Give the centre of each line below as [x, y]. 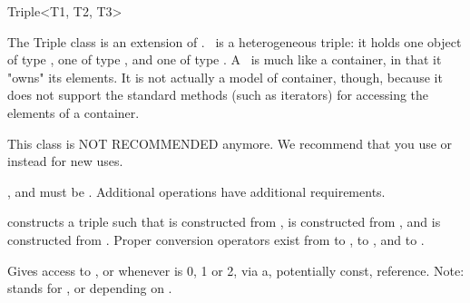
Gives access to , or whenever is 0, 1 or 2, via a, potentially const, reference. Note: [236, 270]
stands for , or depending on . [90, 288]
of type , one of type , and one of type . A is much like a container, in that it [225, 59]
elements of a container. [73, 112]
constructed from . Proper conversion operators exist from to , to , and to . [216, 239]
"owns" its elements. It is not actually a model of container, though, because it [225, 77]
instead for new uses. [65, 161]
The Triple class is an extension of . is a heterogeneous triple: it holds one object [235, 41]
